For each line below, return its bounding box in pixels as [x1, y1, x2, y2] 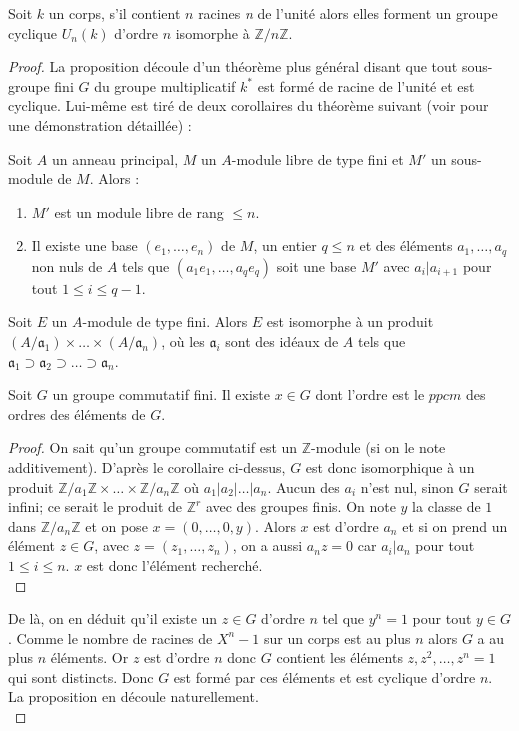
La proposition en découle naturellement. [8, 686, 259, 707]
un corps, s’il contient [48, 3, 181, 23]
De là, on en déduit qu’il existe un [8, 608, 218, 629]
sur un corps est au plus [263, 627, 411, 648]
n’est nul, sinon [360, 476, 454, 497]
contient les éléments [276, 647, 403, 668]
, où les [161, 330, 205, 351]
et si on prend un [402, 515, 508, 536]
